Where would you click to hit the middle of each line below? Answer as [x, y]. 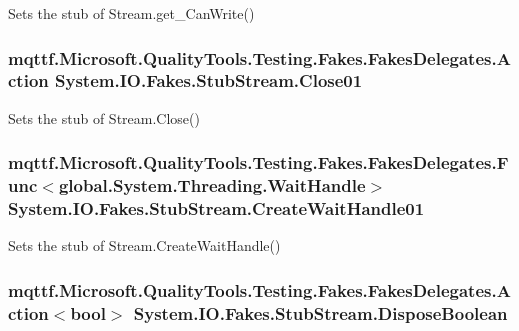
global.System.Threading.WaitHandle [212, 185]
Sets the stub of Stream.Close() [104, 117]
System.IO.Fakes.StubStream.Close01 [209, 80]
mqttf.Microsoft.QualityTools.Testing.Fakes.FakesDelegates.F [258, 162]
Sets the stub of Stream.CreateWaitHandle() [144, 245]
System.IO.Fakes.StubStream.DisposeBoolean [320, 312]
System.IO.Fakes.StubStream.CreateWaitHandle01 [216, 208]
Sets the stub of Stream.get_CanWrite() [131, 13]
